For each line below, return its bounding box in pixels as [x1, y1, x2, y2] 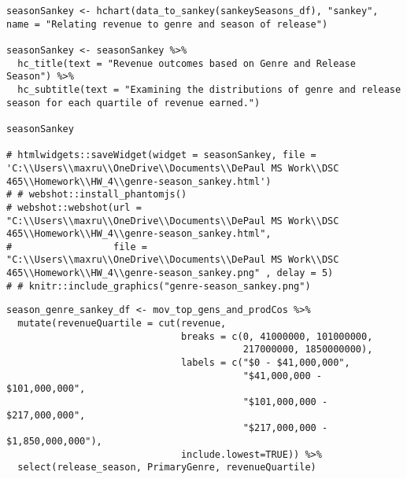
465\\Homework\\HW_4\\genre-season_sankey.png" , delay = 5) [6, 267, 334, 279]
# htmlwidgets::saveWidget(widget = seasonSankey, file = [6, 149, 316, 161]
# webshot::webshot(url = [6, 201, 142, 213]
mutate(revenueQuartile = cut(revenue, [17, 318, 227, 330]
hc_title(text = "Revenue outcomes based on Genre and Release [17, 57, 356, 69]
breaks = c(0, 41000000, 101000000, [180, 330, 373, 342]
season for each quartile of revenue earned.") [6, 97, 261, 109]
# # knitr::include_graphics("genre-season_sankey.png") [6, 280, 311, 292]
